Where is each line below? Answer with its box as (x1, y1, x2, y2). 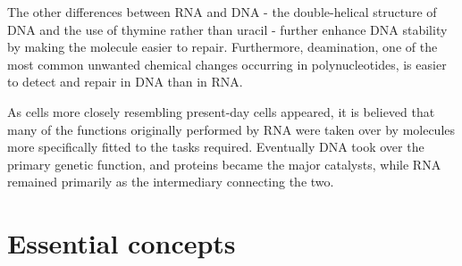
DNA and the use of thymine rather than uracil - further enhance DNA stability (7, 20, 448, 38)
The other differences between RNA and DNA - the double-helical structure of (7, 3, 437, 21)
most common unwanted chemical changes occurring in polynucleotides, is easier (7, 54, 447, 73)
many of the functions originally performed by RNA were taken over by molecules (7, 120, 456, 138)
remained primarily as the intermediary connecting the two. (7, 172, 334, 191)
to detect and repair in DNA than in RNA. (7, 72, 243, 91)
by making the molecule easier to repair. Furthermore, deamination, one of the (7, 37, 438, 56)
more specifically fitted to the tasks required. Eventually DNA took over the (7, 137, 424, 156)
